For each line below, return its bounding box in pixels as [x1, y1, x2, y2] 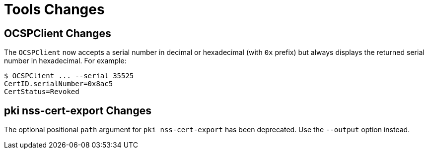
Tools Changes [4, 1, 105, 18]
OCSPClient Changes [4, 27, 111, 40]
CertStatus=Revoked [4, 88, 79, 96]
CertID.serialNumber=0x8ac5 [4, 80, 113, 88]
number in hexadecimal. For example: [4, 56, 127, 65]
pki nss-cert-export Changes [4, 104, 151, 117]
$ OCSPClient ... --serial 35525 [4, 72, 134, 80]
